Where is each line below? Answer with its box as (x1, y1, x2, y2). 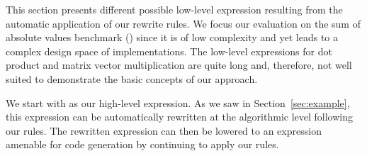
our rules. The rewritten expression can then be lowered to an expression (6, 123, 322, 138)
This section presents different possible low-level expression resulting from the (6, 2, 343, 16)
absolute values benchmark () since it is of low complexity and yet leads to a (6, 30, 338, 45)
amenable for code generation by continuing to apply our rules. (6, 137, 279, 152)
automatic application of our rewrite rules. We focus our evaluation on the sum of (6, 16, 361, 30)
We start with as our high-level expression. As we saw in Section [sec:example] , (6, 95, 350, 110)
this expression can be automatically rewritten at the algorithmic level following (6, 109, 353, 124)
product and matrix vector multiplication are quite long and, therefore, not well (6, 57, 352, 72)
